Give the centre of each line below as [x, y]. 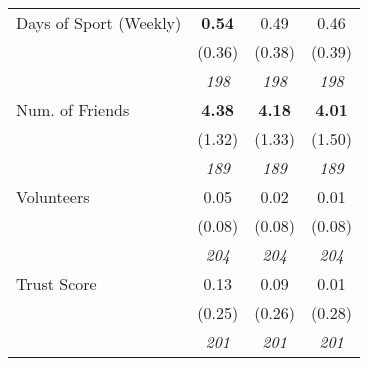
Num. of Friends [73, 109]
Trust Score [56, 283]
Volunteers [53, 196]
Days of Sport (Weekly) [99, 22]
